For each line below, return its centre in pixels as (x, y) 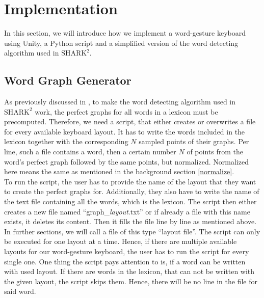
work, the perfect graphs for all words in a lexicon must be (126, 111)
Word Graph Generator (68, 80)
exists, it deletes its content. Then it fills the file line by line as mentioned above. (130, 221)
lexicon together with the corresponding (66, 141)
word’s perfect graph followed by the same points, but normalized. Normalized (126, 161)
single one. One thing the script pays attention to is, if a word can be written (125, 261)
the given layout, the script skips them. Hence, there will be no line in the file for (131, 281)
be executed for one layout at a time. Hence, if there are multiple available (121, 241)
